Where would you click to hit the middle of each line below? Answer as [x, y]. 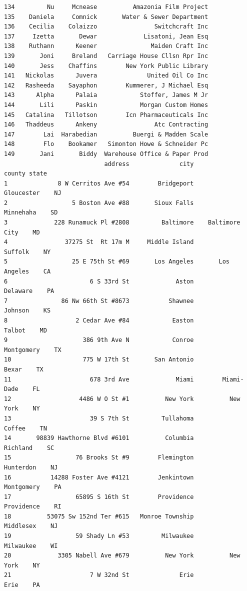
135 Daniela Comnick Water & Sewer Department [106, 17]
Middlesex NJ [31, 526]
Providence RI [33, 507]
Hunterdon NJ [31, 467]
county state [25, 174]
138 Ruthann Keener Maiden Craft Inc [106, 46]
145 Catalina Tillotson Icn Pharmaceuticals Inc [106, 115]
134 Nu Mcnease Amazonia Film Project [106, 7]
